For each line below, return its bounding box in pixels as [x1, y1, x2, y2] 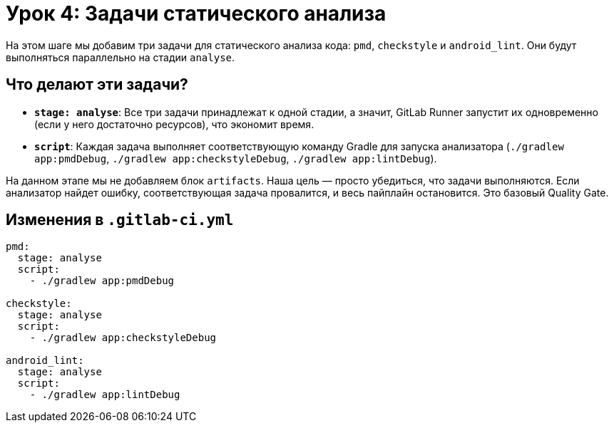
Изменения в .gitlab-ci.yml [6, 211, 234, 229]
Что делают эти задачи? [6, 75, 188, 94]
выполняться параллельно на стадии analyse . [6, 51, 235, 63]
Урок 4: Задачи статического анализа [6, 1, 387, 26]
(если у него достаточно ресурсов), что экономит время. [34, 118, 314, 130]
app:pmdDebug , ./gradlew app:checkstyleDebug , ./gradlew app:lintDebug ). [34, 152, 437, 165]
